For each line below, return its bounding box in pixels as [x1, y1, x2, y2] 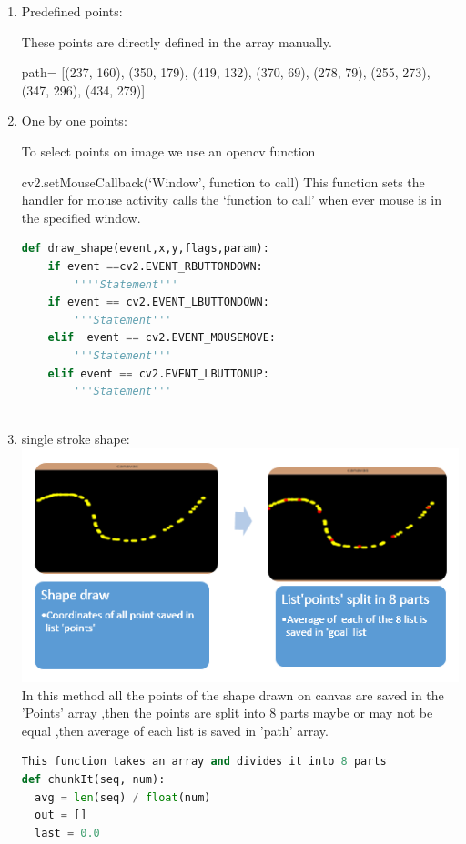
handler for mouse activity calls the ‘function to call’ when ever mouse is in [21, 190, 442, 209]
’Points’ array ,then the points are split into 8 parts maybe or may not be [21, 703, 433, 722]
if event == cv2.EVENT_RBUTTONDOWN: [47, 259, 263, 273]
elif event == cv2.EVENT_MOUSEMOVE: [47, 331, 277, 345]
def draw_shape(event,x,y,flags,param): [21, 242, 269, 256]
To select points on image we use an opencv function [21, 141, 316, 160]
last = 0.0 [35, 826, 100, 839]
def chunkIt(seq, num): [21, 772, 166, 786]
